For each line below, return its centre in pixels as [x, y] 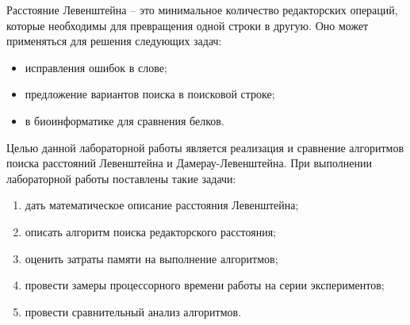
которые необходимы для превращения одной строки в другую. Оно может [188, 25]
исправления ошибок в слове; [96, 67]
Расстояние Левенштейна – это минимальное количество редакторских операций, [202, 10]
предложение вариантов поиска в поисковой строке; [150, 94]
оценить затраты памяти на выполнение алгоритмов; [151, 258]
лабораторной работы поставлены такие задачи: [121, 178]
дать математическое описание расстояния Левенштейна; [162, 205]
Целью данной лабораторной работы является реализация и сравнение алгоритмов [205, 147]
